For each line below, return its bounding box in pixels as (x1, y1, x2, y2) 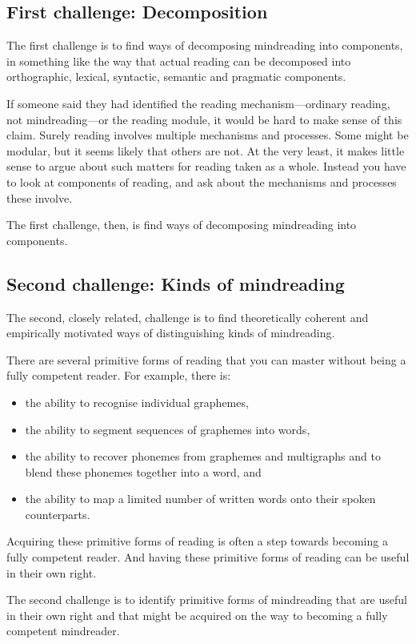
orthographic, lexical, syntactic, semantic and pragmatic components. (6, 68, 346, 85)
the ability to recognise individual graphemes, (25, 393, 249, 410)
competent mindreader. (6, 622, 120, 639)
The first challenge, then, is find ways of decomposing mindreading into (6, 216, 357, 233)
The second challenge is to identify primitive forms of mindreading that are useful (6, 591, 407, 608)
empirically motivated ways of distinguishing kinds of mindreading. (6, 324, 335, 341)
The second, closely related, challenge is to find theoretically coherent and (6, 308, 369, 325)
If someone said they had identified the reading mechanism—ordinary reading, (6, 95, 390, 111)
